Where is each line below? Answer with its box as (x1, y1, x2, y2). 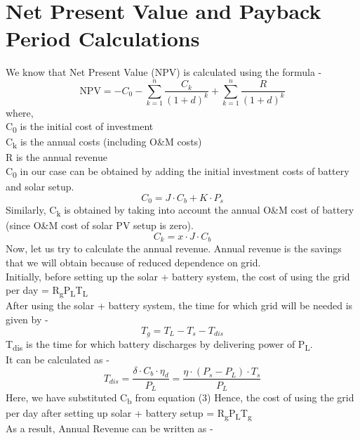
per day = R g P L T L (6, 283, 88, 299)
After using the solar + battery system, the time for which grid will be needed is (6, 298, 353, 313)
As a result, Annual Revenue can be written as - (6, 421, 213, 436)
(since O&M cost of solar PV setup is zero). (6, 218, 194, 233)
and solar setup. (6, 179, 74, 194)
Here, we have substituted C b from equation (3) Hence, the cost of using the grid (6, 389, 354, 406)
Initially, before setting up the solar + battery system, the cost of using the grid (6, 268, 350, 283)
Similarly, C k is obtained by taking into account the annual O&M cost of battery (6, 202, 354, 219)
